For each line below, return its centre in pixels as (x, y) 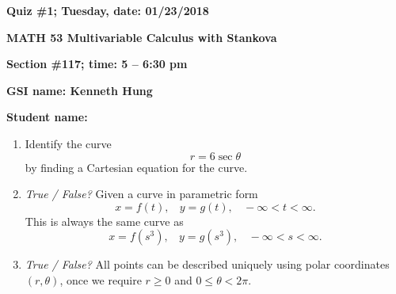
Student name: (47, 117)
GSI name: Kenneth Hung (80, 90)
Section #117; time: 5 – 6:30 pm (97, 64)
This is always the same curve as (104, 221)
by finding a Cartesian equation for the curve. (136, 167)
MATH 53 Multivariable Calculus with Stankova (142, 37)
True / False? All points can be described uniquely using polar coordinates (207, 264)
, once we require (101, 279)
